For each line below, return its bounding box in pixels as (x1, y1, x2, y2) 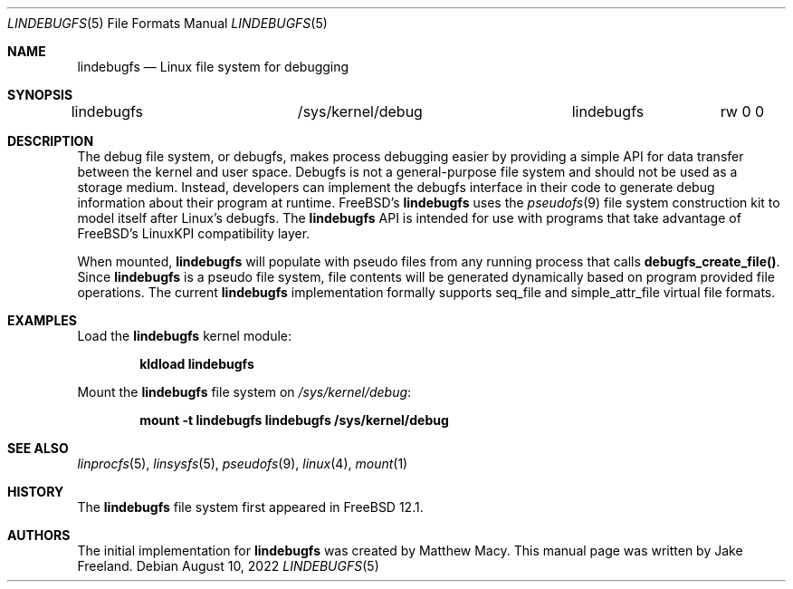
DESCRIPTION (7, 133, 94, 149)
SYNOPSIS (7, 87, 73, 102)
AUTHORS (7, 527, 71, 543)
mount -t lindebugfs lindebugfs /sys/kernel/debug (139, 412, 449, 428)
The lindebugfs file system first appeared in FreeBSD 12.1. (77, 499, 424, 515)
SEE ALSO (7, 440, 69, 456)
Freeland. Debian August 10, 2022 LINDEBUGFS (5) (77, 558, 379, 574)
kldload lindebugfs (139, 356, 254, 372)
